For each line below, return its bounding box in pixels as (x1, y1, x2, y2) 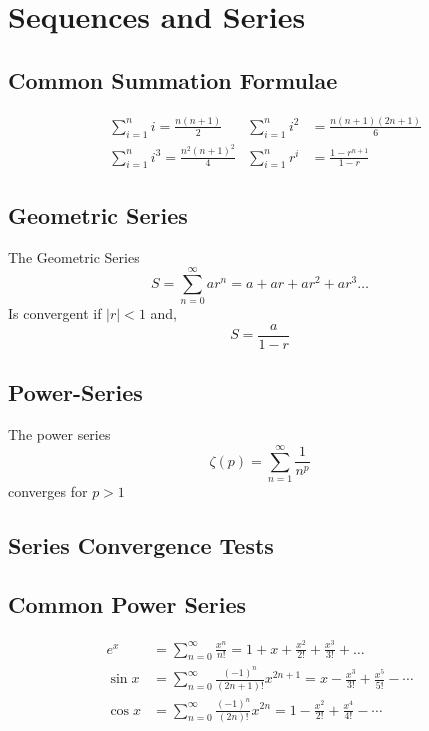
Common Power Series (8, 588, 247, 619)
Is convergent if (8, 303, 102, 324)
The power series (8, 424, 111, 445)
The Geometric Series (8, 246, 140, 267)
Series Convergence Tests (8, 529, 274, 560)
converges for (8, 480, 88, 501)
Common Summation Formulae (8, 64, 338, 95)
